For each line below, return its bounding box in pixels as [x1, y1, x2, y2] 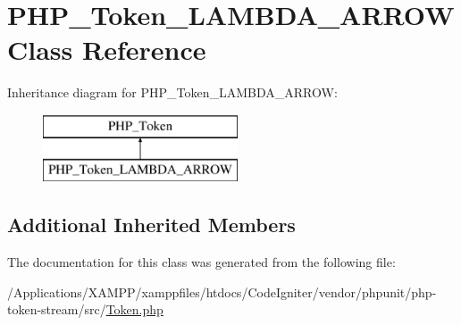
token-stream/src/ [7, 300, 106, 319]
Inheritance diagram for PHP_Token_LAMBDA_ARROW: [7, 83, 338, 102]
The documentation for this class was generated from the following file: [7, 253, 396, 271]
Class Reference [7, 31, 206, 68]
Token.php [105, 300, 163, 319]
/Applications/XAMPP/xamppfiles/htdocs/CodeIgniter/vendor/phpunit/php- [7, 282, 437, 301]
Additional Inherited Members [7, 211, 296, 238]
